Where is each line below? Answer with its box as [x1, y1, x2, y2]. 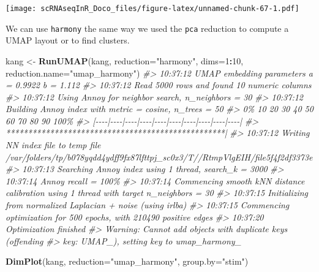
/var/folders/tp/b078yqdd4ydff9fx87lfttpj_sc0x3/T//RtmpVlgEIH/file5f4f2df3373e [6, 150, 313, 163]
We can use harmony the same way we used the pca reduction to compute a [6, 21, 289, 34]
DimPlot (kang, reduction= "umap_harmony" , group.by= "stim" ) [6, 255, 249, 268]
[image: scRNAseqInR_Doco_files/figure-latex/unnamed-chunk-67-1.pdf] [6, 4, 299, 13]
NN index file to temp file [6, 138, 101, 151]
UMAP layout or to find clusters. [6, 34, 130, 47]
